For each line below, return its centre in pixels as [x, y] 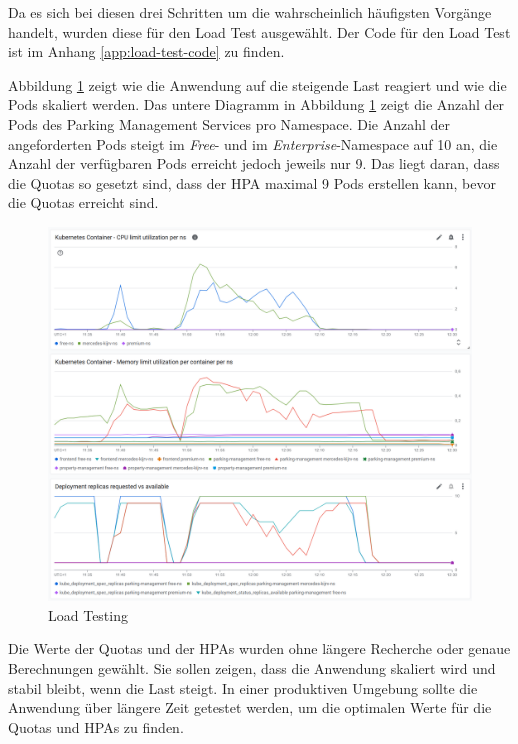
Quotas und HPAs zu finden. [96, 726]
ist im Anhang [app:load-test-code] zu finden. [146, 51]
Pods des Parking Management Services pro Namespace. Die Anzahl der [229, 123]
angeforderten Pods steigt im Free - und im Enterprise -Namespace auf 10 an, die [253, 143]
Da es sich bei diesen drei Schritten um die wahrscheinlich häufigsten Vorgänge [250, 12]
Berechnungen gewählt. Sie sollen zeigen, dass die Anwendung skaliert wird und [252, 668]
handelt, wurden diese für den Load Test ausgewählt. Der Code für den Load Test [259, 31]
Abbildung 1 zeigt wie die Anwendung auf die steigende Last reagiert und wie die [257, 84]
